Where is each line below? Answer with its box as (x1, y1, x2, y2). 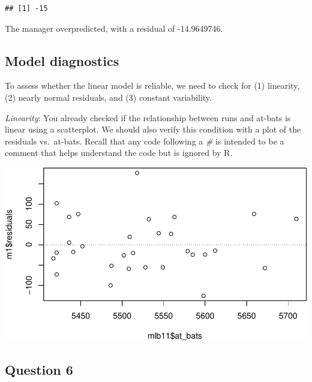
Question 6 (5, 360, 73, 378)
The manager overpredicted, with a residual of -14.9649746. (5, 22, 223, 34)
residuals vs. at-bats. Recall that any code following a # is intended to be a (5, 134, 284, 147)
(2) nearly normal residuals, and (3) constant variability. (5, 91, 212, 103)
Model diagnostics (5, 51, 119, 70)
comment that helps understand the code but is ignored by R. (5, 146, 233, 159)
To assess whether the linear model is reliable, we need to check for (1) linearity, (5, 79, 300, 92)
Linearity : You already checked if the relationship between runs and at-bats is (5, 111, 291, 124)
